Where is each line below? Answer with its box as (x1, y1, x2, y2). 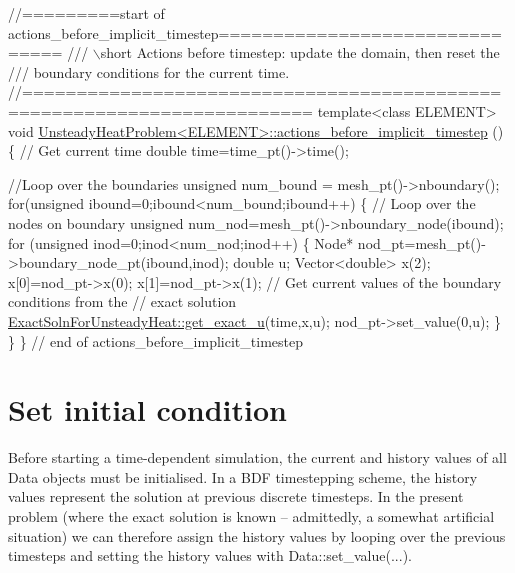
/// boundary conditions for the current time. (8, 61, 290, 82)
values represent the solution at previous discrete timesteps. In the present (8, 486, 464, 507)
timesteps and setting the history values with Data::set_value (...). (8, 545, 412, 566)
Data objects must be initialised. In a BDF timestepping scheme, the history (8, 466, 478, 487)
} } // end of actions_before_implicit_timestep (8, 330, 303, 351)
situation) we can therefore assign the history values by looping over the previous (8, 525, 506, 546)
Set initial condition (8, 389, 287, 430)
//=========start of (8, 3, 165, 23)
